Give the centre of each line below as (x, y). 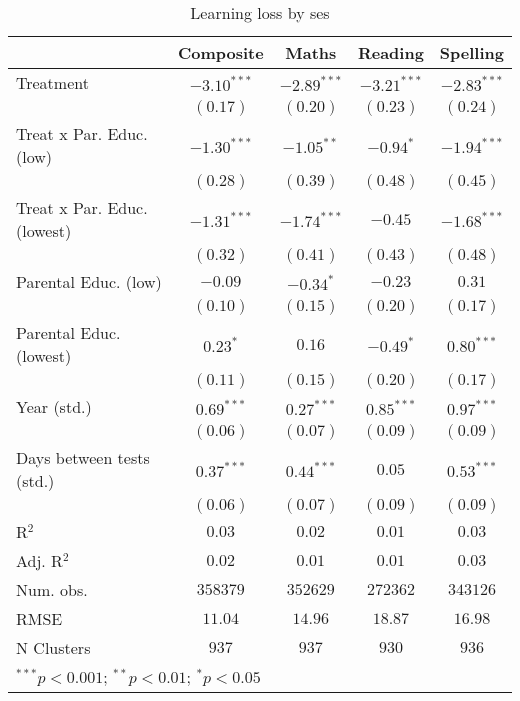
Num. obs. (52, 589)
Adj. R (39, 560)
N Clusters (53, 647)
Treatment (52, 82)
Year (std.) (54, 406)
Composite (220, 52)
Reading (390, 52)
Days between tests (83, 457)
